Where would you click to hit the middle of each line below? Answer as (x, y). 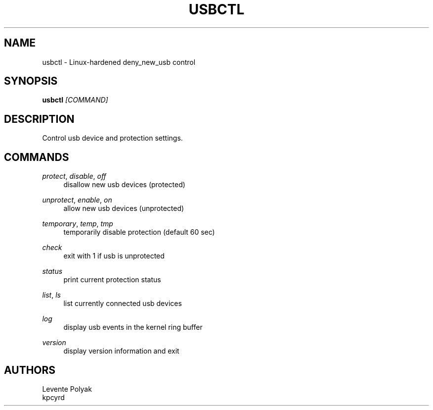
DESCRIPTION (39, 119)
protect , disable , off (74, 176)
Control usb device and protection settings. (112, 138)
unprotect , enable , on (77, 200)
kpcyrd (53, 397)
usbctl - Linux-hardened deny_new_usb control (119, 62)
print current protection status (112, 280)
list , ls (51, 295)
